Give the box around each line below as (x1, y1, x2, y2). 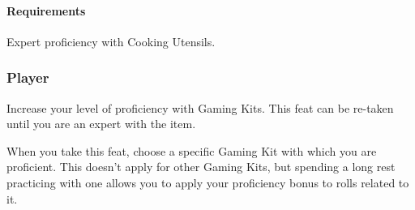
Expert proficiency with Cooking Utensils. (6, 32, 216, 49)
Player (6, 67, 49, 88)
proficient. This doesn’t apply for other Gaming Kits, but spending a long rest (6, 158, 396, 175)
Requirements (6, 2, 86, 19)
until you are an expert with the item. (6, 115, 196, 132)
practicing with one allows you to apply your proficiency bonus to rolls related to (6, 174, 409, 191)
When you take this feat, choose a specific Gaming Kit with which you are (6, 142, 377, 159)
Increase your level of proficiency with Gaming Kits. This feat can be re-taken (6, 99, 394, 116)
